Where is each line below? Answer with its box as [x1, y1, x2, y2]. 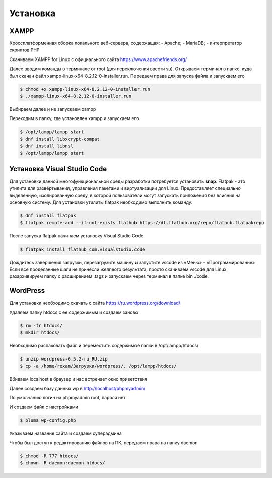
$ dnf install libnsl [20, 143, 74, 149]
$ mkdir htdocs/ [20, 329, 60, 335]
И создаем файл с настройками [9, 404, 78, 410]
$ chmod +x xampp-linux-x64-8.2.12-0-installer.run [20, 86, 151, 92]
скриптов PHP [9, 47, 40, 53]
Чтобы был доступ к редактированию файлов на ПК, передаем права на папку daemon [9, 439, 198, 446]
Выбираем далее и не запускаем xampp [9, 106, 96, 112]
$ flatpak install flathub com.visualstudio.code [20, 246, 145, 252]
